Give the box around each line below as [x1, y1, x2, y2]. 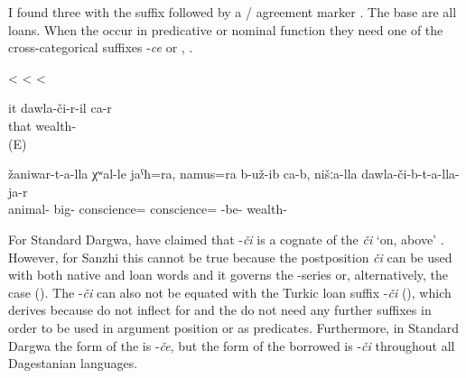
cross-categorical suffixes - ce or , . [8, 38, 193, 57]
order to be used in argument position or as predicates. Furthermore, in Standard [8, 318, 460, 337]
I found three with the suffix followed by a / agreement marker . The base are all [8, 3, 457, 21]
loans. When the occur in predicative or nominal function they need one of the [8, 20, 443, 39]
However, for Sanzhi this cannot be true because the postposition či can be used [8, 247, 452, 266]
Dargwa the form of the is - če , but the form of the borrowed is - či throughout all [8, 336, 455, 355]
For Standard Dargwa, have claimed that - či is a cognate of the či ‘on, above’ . [8, 229, 444, 248]
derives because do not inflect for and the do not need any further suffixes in [8, 300, 432, 319]
